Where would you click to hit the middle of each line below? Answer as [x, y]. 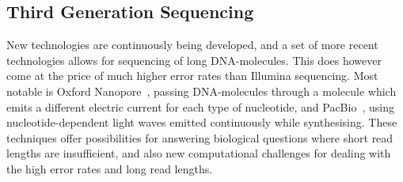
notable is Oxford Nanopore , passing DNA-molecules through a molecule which [201, 91]
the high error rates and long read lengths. [110, 168]
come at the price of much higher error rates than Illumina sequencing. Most [192, 76]
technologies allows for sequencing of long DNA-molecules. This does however [194, 60]
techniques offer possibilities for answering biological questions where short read [200, 137]
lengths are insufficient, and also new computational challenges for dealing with [199, 153]
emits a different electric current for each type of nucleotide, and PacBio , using [200, 106]
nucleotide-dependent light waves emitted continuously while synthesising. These [202, 122]
